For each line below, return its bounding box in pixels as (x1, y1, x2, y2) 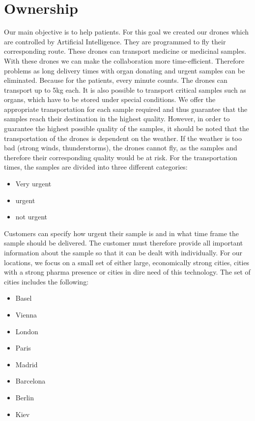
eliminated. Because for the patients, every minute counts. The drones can (4, 75, 227, 85)
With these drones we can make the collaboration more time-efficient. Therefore (4, 55, 245, 66)
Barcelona (15, 376, 46, 386)
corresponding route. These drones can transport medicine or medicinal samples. (4, 46, 247, 56)
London (15, 326, 38, 336)
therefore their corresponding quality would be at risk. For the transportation (4, 152, 237, 162)
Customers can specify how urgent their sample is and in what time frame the (4, 228, 239, 238)
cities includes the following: (4, 276, 89, 286)
